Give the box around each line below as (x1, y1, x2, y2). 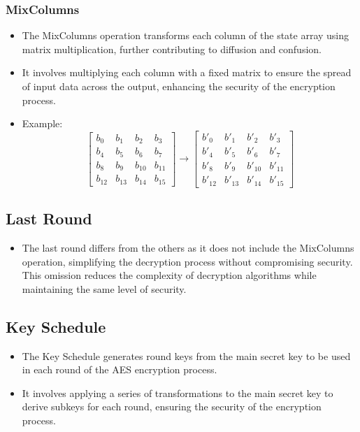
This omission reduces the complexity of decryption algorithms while (22, 268, 317, 282)
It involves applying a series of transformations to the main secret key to (22, 385, 333, 400)
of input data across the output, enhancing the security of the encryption (22, 79, 336, 93)
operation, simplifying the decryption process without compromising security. (22, 254, 353, 268)
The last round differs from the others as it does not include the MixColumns (22, 240, 354, 254)
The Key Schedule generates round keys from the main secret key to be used (22, 348, 351, 363)
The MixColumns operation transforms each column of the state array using (22, 28, 350, 43)
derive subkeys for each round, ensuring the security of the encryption (22, 399, 322, 414)
